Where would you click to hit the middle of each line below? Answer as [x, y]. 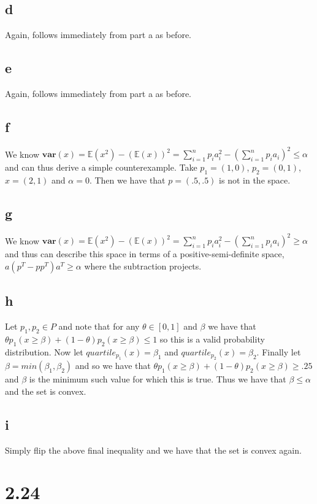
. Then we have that [127, 180]
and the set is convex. [46, 391]
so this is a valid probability [212, 339]
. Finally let [279, 351]
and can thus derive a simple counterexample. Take [101, 167]
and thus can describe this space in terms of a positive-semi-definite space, [145, 254]
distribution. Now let [44, 351]
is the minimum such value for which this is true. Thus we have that [158, 379]
